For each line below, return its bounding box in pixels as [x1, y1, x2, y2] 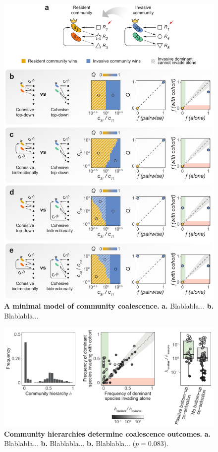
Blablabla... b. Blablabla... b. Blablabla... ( [4, 438, 136, 449]
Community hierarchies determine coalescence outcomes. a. [4, 428, 211, 439]
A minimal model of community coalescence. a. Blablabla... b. [4, 301, 214, 311]
